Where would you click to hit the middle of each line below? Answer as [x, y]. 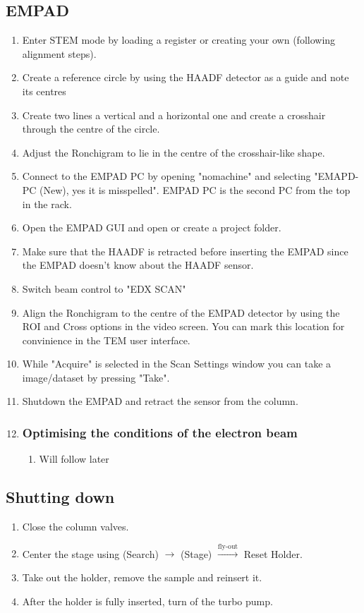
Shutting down [60, 497]
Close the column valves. [75, 527]
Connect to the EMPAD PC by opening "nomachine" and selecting [166, 176]
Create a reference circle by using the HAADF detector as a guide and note [186, 77]
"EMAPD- [336, 176]
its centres [44, 91]
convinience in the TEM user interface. [106, 340]
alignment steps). [59, 53]
